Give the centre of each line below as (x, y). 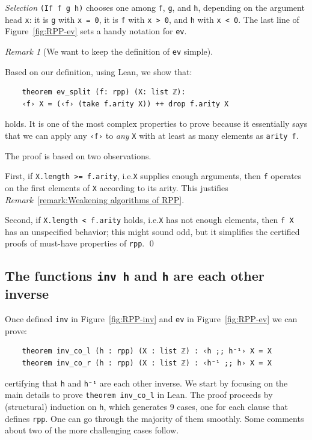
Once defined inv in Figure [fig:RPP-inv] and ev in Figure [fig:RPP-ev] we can (151, 319)
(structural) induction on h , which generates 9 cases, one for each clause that (146, 406)
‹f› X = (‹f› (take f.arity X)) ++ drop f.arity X (125, 104)
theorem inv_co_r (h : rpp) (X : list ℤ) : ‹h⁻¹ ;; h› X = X (147, 363)
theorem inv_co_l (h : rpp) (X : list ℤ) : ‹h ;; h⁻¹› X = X (147, 351)
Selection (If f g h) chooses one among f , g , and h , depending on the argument (155, 7)
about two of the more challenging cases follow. (92, 430)
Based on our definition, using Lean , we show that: (99, 71)
